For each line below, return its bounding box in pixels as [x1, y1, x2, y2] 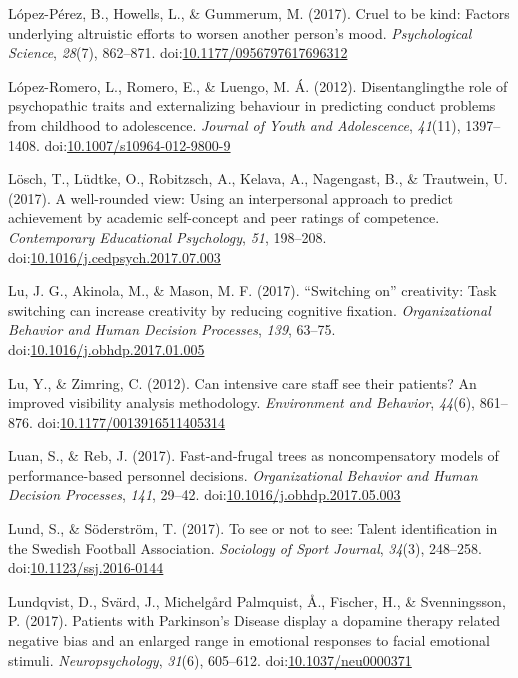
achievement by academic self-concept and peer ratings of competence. [8, 207, 440, 228]
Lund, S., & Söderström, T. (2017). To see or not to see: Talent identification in [8, 518, 498, 539]
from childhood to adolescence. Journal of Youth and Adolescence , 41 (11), [8, 114, 461, 135]
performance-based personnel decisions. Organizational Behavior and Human [8, 464, 478, 485]
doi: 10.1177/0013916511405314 [37, 411, 226, 432]
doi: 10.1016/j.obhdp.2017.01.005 [8, 338, 205, 359]
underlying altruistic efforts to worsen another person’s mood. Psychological [8, 22, 472, 43]
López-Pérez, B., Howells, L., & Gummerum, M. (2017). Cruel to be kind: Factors [8, 3, 510, 23]
